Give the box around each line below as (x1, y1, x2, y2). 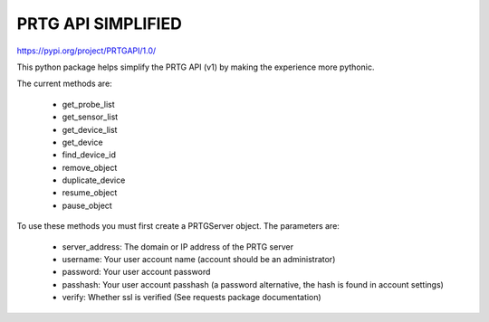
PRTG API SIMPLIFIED (16, 14, 183, 33)
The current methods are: (16, 78, 112, 90)
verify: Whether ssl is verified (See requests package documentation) (62, 292, 321, 303)
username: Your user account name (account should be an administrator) (62, 254, 336, 265)
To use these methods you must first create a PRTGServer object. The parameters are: (16, 221, 340, 232)
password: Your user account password (62, 267, 211, 278)
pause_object (62, 200, 112, 211)
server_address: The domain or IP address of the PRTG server (62, 241, 294, 252)
